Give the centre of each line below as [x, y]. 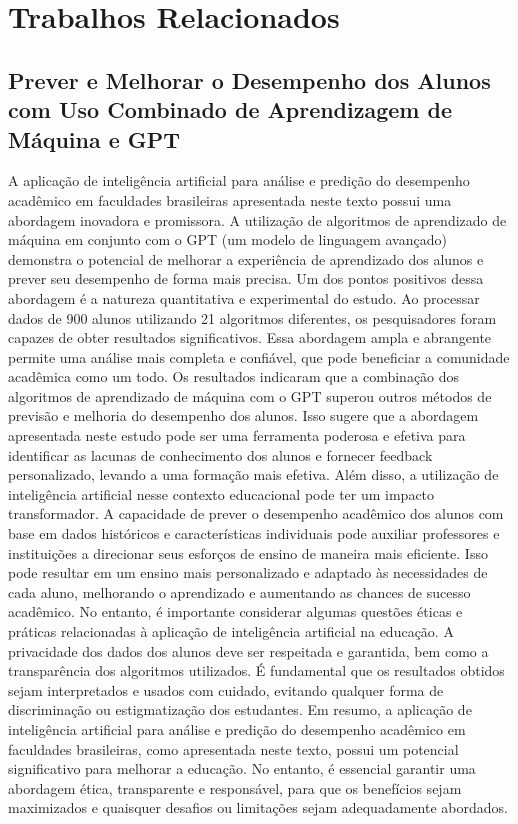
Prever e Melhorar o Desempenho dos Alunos [249, 79]
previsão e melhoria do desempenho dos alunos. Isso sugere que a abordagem [243, 415]
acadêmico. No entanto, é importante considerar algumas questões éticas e [235, 611]
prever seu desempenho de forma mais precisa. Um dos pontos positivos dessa [246, 278]
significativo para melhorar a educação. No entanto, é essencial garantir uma [242, 768]
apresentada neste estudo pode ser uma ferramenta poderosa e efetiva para [237, 435]
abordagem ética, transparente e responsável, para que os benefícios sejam [235, 787]
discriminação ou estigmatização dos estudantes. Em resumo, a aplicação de [240, 709]
